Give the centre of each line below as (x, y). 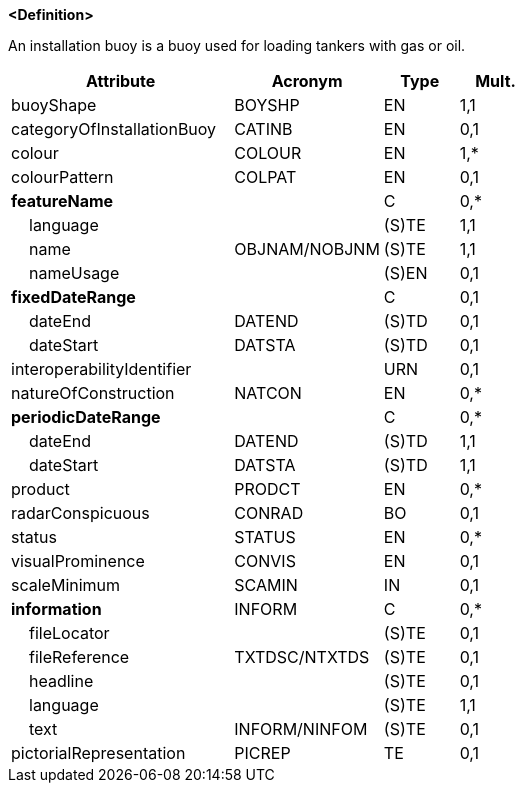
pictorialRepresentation (98, 753)
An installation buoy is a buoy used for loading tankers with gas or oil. (237, 45)
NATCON (268, 393)
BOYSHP (267, 105)
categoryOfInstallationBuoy (114, 129)
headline (61, 681)
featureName (62, 201)
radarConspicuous (80, 513)
